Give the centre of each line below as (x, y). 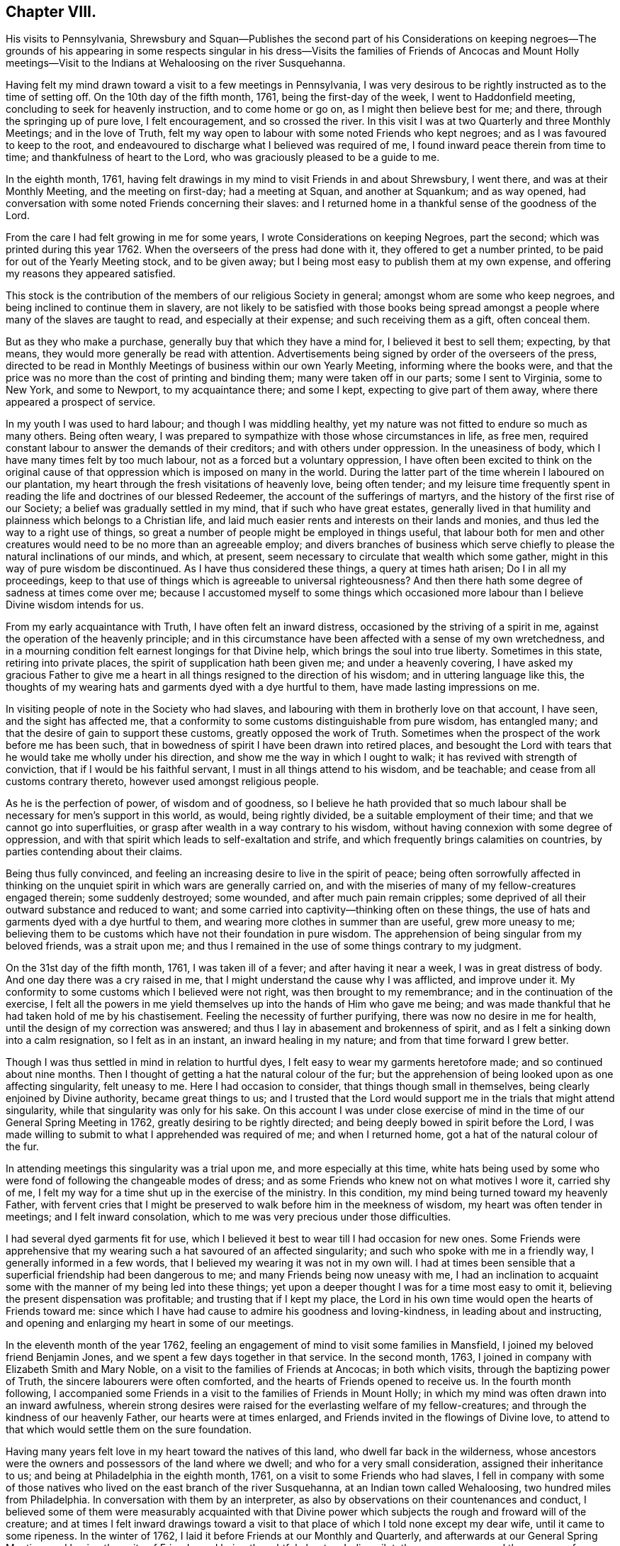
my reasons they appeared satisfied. (91, 274)
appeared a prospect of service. (81, 402)
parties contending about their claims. (94, 852)
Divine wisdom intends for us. (75, 605)
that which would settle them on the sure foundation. (129, 1430)
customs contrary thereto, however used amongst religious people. (163, 782)
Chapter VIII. (51, 12)
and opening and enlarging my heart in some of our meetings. (150, 1323)
